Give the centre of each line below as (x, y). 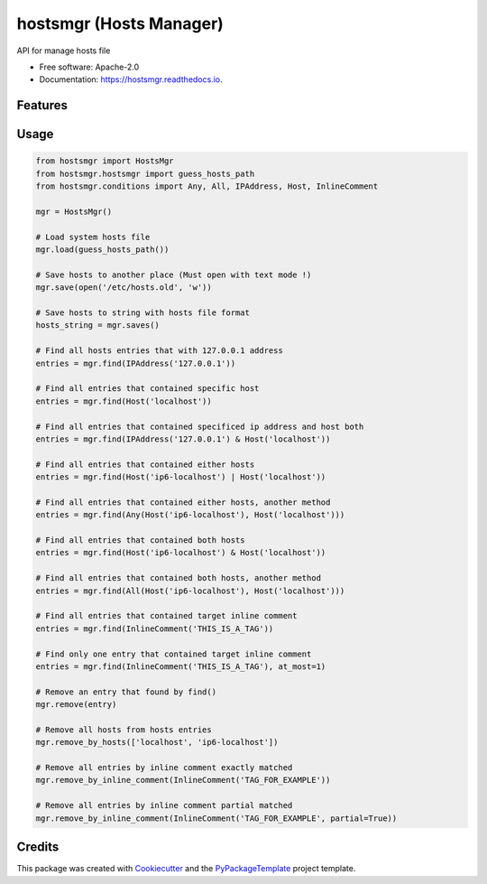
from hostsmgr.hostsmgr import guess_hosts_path (145, 173)
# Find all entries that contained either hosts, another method (183, 502)
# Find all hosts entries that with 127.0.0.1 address (159, 351)
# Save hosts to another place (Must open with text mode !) (174, 275)
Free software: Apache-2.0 (89, 67)
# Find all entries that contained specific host (147, 389)
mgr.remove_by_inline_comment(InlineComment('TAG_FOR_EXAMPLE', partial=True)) (216, 818)
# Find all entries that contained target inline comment (166, 616)
